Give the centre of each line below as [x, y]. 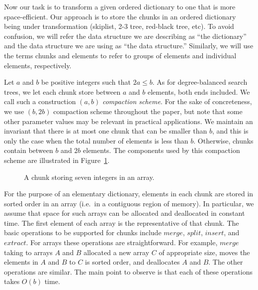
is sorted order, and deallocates [132, 262]
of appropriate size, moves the [204, 252]
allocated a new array [117, 252]
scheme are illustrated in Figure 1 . [57, 160]
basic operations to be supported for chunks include [83, 232]
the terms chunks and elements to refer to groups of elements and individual [120, 55]
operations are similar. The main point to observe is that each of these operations [128, 271]
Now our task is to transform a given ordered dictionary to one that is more [120, 6]
